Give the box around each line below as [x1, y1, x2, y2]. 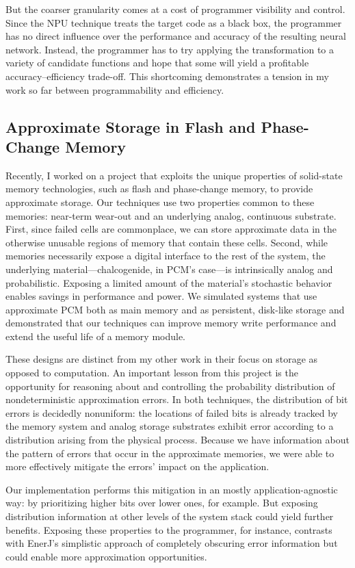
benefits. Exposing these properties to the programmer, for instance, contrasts [5, 522, 332, 537]
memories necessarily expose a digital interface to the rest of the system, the [5, 248, 326, 263]
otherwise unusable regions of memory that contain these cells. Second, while [5, 235, 328, 249]
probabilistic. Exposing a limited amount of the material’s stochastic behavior [5, 275, 332, 289]
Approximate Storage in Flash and [5, 116, 256, 137]
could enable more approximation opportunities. [5, 549, 207, 563]
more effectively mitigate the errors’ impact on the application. [5, 459, 269, 474]
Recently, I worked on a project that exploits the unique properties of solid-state [5, 168, 343, 182]
